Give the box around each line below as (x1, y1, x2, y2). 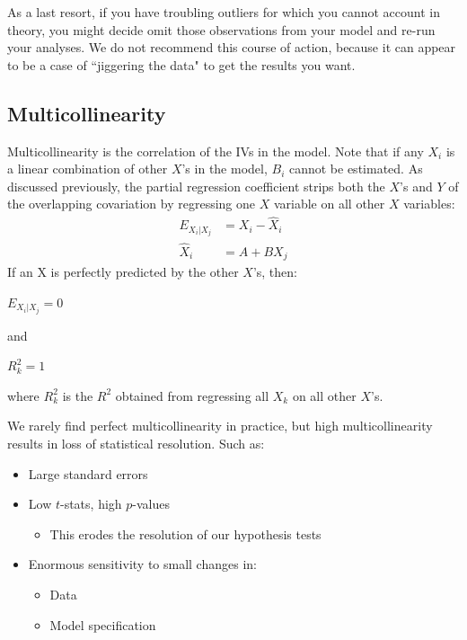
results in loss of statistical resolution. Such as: (7, 434, 265, 453)
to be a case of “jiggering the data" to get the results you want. (7, 55, 356, 74)
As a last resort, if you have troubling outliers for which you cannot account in (7, 3, 440, 21)
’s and (400, 176, 433, 195)
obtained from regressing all (115, 386, 269, 404)
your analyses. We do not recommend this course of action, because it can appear (7, 38, 456, 57)
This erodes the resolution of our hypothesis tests (49, 524, 322, 543)
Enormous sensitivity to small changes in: (28, 555, 257, 573)
